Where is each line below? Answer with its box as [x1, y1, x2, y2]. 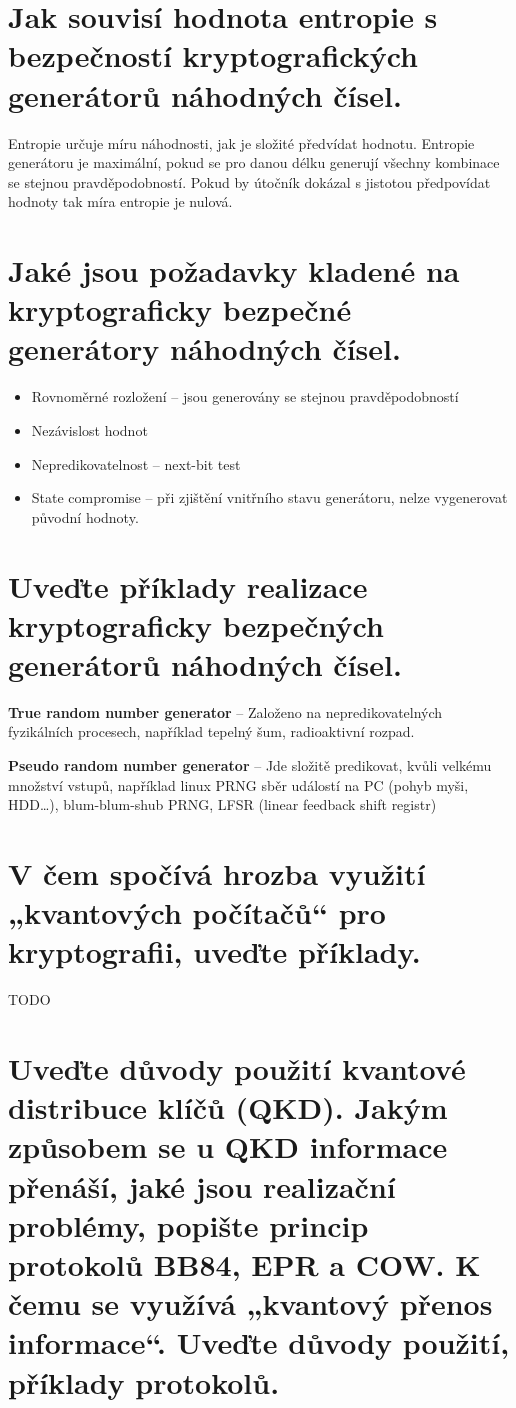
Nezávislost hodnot [31, 419, 148, 440]
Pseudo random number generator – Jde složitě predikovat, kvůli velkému [8, 755, 492, 776]
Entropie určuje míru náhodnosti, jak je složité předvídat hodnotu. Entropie [8, 132, 475, 153]
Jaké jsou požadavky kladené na [8, 250, 460, 291]
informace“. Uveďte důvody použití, [8, 1322, 510, 1363]
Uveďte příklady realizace [8, 565, 368, 606]
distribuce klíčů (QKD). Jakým [8, 1087, 448, 1128]
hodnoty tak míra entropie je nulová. [8, 191, 233, 212]
